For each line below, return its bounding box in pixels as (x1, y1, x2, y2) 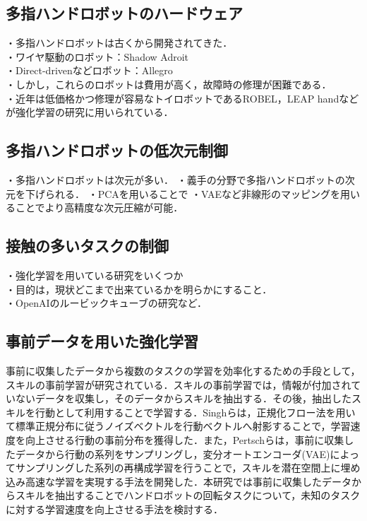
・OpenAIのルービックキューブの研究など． (6, 295, 207, 310)
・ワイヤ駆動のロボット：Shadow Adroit (6, 49, 189, 64)
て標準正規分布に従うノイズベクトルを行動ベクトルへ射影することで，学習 (6, 418, 351, 433)
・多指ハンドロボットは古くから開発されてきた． (6, 35, 233, 50)
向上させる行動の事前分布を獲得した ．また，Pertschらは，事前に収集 (25, 432, 344, 447)
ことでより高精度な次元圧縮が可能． (15, 200, 183, 215)
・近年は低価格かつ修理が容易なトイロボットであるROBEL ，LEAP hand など (6, 90, 359, 105)
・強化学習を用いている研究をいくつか (6, 267, 183, 282)
